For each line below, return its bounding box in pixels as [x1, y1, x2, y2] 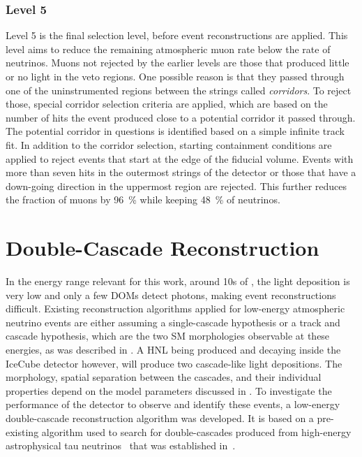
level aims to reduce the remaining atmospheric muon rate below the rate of [6, 41, 331, 56]
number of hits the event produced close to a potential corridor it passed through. [6, 110, 356, 124]
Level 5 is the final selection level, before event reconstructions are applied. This [6, 28, 348, 43]
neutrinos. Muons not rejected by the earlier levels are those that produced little [6, 55, 349, 70]
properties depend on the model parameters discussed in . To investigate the [6, 383, 332, 398]
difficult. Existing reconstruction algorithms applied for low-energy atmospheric [6, 301, 345, 316]
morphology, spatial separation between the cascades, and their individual [6, 370, 322, 384]
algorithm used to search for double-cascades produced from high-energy [41, 424, 352, 439]
